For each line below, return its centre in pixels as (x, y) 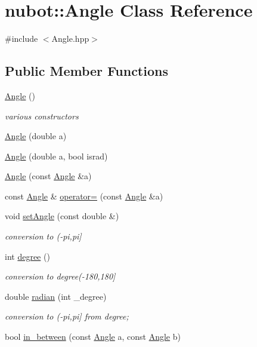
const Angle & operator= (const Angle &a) (84, 196)
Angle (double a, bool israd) (56, 156)
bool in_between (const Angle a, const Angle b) (93, 337)
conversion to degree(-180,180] (60, 276)
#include (21, 39)
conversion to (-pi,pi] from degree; (67, 316)
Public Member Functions (86, 71)
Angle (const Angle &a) (48, 176)
